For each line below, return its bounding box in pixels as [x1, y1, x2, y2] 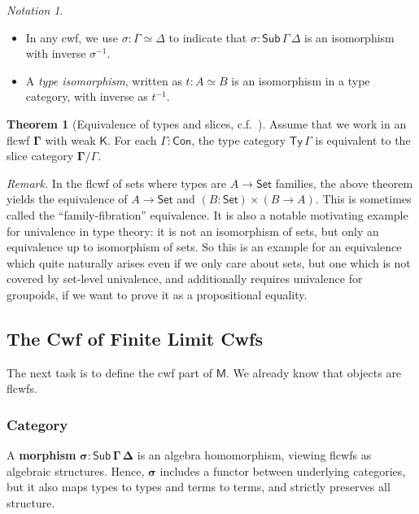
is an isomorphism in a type [231, 72, 370, 89]
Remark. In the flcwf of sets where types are [7, 174, 227, 191]
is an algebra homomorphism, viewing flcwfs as [137, 446, 372, 464]
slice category [7, 147, 74, 164]
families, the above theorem [275, 174, 413, 191]
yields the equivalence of [7, 190, 128, 207]
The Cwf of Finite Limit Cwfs [7, 325, 263, 351]
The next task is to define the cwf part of [7, 364, 212, 381]
